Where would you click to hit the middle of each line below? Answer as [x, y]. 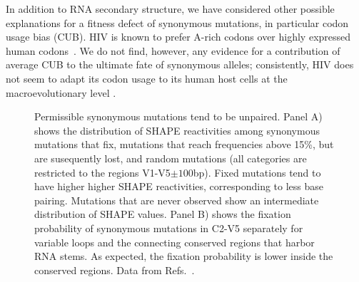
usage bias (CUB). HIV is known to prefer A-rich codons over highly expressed [178, 37]
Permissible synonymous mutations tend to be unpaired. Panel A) [178, 116]
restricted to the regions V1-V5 [102, 172]
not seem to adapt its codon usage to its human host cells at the [147, 78]
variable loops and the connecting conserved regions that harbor [175, 242]
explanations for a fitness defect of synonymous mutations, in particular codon [177, 22]
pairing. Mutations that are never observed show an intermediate [177, 200]
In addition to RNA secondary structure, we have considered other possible [170, 9]
